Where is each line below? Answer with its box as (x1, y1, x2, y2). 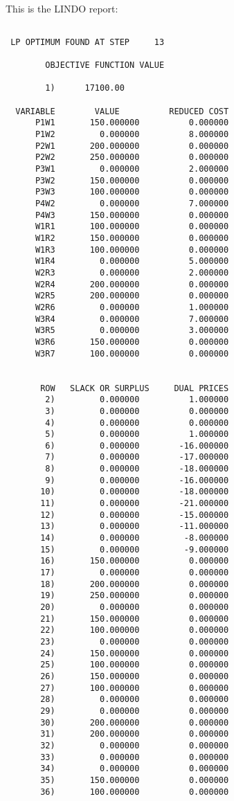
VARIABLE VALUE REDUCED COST (15, 106, 229, 116)
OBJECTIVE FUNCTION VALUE (45, 60, 165, 71)
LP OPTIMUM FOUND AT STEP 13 (10, 37, 165, 47)
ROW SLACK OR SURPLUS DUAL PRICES (40, 383, 229, 393)
